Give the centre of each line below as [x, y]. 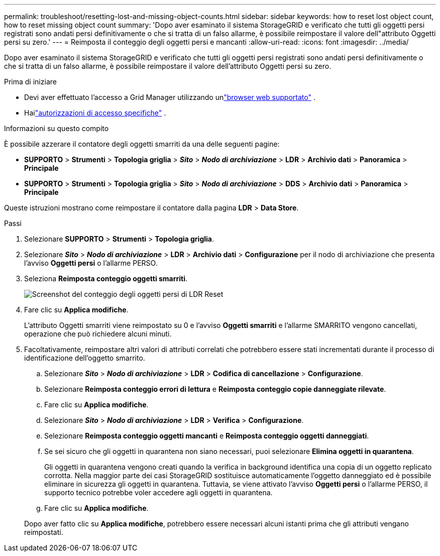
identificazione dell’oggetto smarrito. [85, 358]
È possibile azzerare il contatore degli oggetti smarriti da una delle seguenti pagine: [142, 144]
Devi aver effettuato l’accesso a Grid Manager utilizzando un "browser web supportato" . [170, 97]
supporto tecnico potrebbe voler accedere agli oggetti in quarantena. [158, 492]
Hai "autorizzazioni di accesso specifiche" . [95, 113]
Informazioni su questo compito [57, 128]
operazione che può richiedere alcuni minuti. [98, 334]
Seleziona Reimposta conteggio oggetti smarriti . [106, 279]
